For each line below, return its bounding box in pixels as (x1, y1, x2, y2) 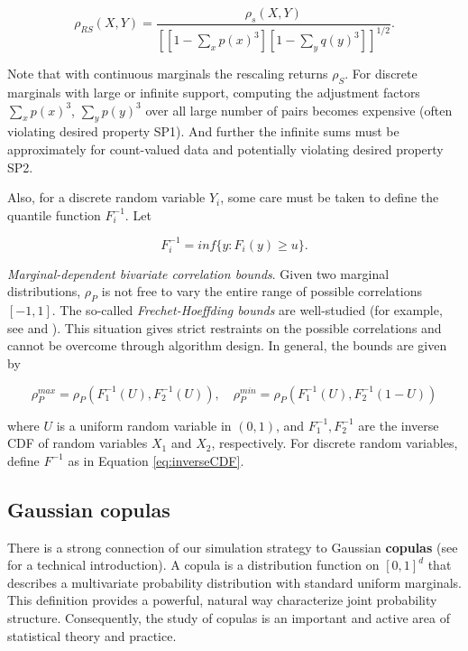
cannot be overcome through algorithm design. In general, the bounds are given (7, 336, 447, 355)
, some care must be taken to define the (220, 188, 439, 207)
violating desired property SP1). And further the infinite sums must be (7, 122, 399, 141)
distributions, (7, 282, 81, 301)
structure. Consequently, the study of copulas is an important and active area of (7, 608, 450, 627)
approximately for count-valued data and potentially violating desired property (7, 139, 444, 158)
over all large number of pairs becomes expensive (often (145, 100, 453, 119)
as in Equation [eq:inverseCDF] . (68, 451, 244, 470)
